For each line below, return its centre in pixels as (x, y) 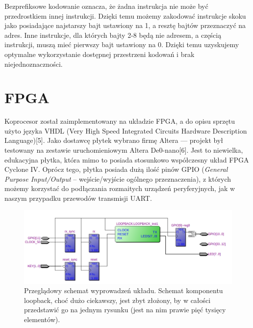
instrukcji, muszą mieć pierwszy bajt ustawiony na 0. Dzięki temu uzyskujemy (122, 44)
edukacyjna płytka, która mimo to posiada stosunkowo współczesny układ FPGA (127, 159)
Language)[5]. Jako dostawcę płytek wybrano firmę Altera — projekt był (114, 140)
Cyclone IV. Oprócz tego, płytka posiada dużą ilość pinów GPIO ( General (116, 169)
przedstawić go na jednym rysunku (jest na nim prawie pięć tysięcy (125, 310)
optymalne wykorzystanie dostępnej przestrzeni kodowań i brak (100, 54)
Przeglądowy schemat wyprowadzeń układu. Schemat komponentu (124, 290)
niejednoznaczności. (34, 64)
